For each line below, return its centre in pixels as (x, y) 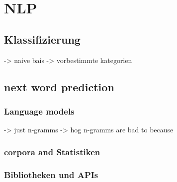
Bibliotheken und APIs (51, 174)
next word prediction (59, 87)
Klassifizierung (42, 39)
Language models (39, 111)
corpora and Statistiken (52, 152)
